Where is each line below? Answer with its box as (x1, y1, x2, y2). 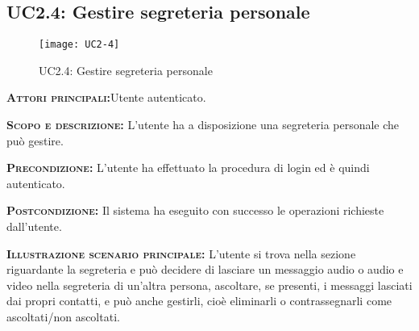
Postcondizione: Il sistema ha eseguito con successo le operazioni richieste (6, 202, 384, 219)
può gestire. (6, 132, 64, 149)
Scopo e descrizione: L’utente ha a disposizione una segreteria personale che (6, 116, 400, 133)
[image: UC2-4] (39, 39, 120, 51)
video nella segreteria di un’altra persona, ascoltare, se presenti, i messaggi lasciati (6, 276, 413, 293)
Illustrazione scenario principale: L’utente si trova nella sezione (6, 245, 356, 262)
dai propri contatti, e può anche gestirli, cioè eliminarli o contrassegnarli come (6, 292, 392, 309)
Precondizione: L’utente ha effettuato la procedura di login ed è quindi (6, 159, 370, 176)
